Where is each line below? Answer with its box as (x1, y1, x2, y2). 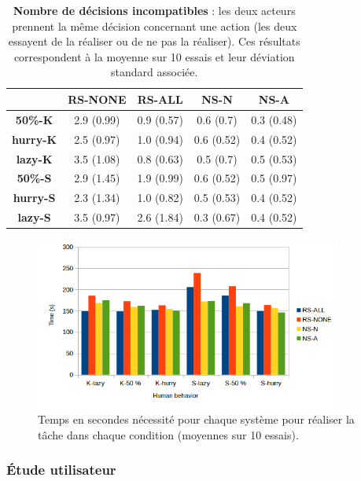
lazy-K (16, 150, 53, 167)
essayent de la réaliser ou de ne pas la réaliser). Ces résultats (8, 33, 300, 50)
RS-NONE (68, 90, 127, 107)
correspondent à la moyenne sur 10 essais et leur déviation (13, 48, 295, 64)
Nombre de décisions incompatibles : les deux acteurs (13, 2, 296, 18)
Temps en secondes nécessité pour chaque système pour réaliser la (38, 411, 355, 428)
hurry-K (12, 130, 57, 147)
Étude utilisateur (6, 460, 116, 479)
